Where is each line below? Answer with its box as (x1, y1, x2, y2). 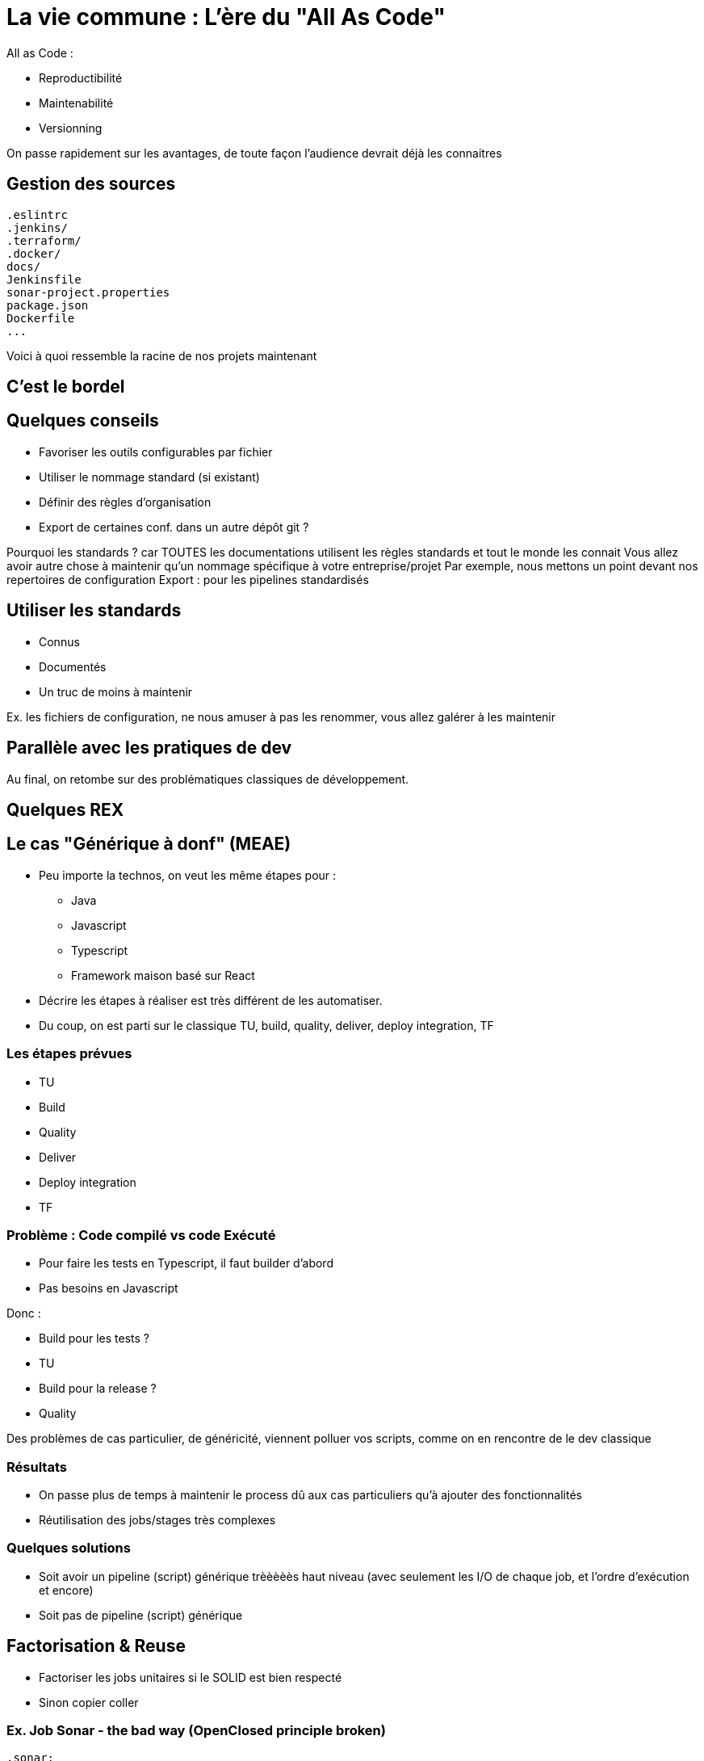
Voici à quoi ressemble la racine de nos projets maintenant (6, 348, 317, 363)
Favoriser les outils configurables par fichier (39, 444, 273, 459)
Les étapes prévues (6, 1045, 132, 1062)
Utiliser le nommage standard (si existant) (39, 469, 260, 484)
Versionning (39, 120, 103, 135)
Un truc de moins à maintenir (39, 684, 193, 699)
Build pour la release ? (39, 1381, 157, 1396)
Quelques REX (6, 799, 124, 820)
